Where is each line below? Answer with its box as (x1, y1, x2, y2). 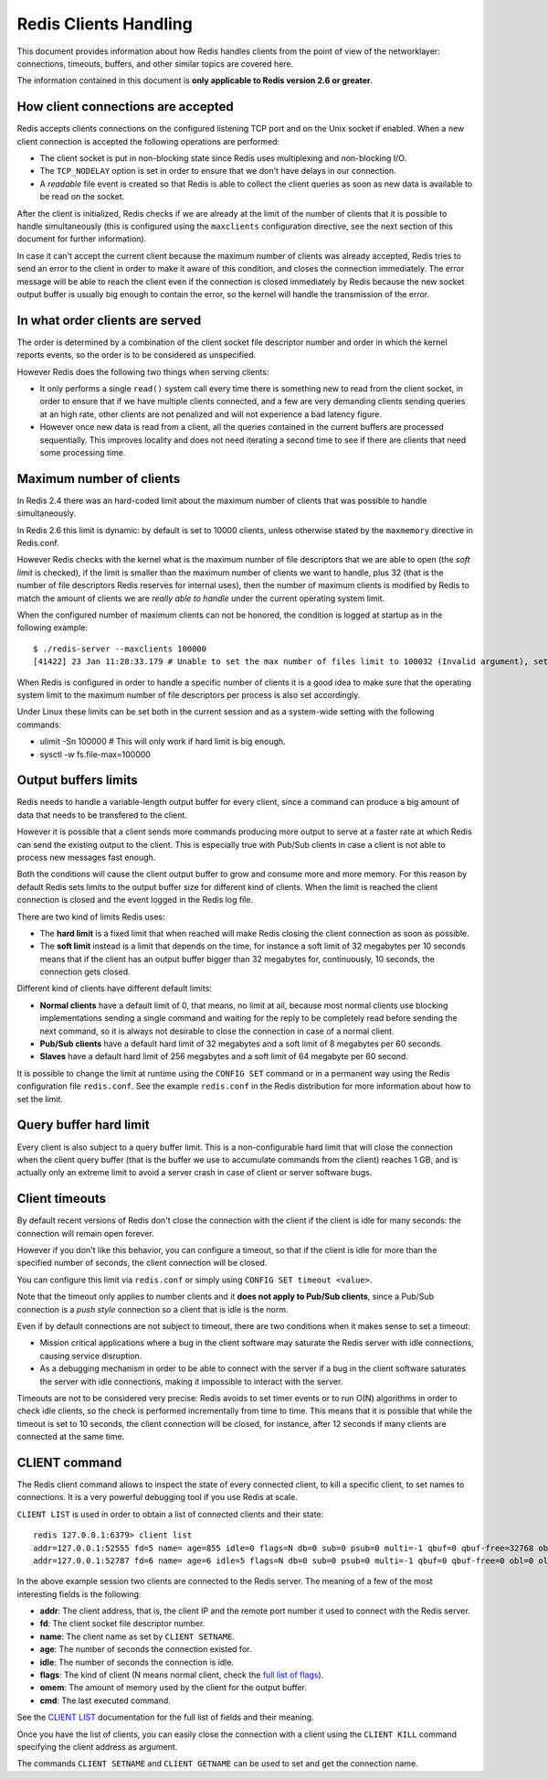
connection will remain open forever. (16, 1228, 154, 1238)
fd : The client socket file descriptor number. (39, 1618, 205, 1629)
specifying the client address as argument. (16, 1742, 178, 1752)
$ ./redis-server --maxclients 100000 (33, 643, 207, 654)
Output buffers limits (16, 773, 138, 788)
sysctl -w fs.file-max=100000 (39, 748, 151, 759)
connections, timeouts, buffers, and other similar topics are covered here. (16, 58, 294, 69)
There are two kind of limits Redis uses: (16, 911, 166, 922)
